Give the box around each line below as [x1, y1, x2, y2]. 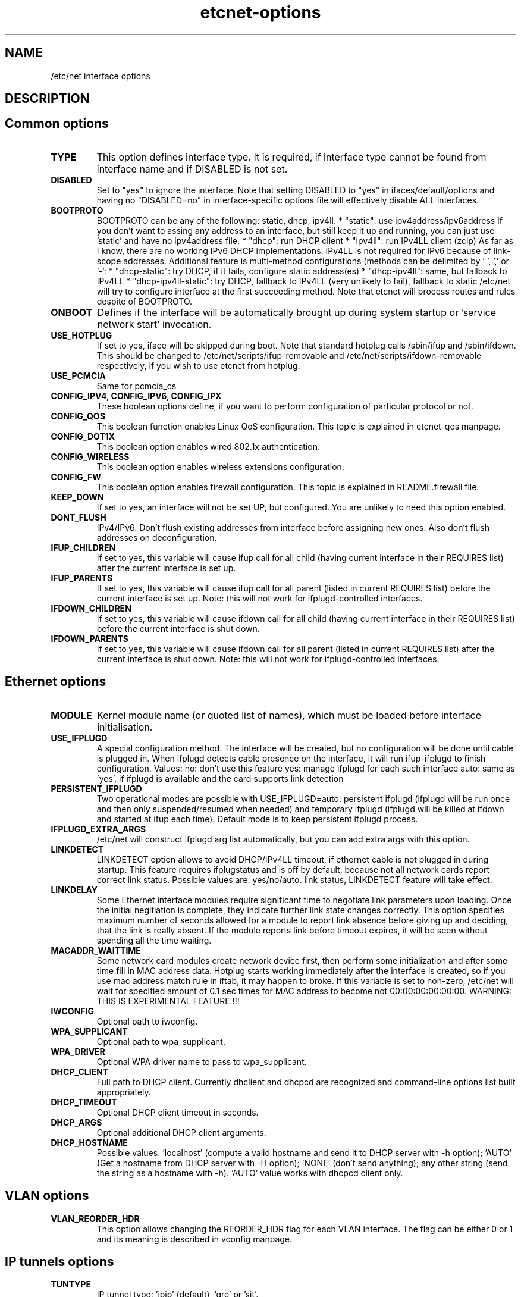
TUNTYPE [51, 1279, 91, 1290]
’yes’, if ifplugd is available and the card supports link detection [96, 773, 344, 784]
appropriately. [96, 1086, 151, 1097]
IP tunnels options [5, 1254, 114, 1269]
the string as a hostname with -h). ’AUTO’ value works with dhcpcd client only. [96, 1167, 403, 1178]
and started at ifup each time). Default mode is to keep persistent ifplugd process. [96, 813, 418, 824]
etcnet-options [200, 2, 321, 23]
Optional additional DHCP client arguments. [96, 1127, 266, 1138]
